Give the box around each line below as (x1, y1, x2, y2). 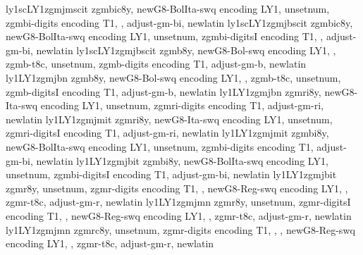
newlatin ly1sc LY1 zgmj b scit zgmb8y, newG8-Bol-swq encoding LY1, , (36, 42, 336, 57)
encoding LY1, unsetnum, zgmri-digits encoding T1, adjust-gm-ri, (40, 98, 324, 113)
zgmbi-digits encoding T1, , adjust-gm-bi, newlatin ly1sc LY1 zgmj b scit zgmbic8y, (6, 15, 353, 30)
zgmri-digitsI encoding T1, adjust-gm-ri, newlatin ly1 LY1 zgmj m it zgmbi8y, (6, 125, 329, 140)
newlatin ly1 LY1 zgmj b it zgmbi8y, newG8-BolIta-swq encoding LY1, (36, 153, 328, 168)
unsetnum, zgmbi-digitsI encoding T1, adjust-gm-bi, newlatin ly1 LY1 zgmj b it (6, 167, 337, 182)
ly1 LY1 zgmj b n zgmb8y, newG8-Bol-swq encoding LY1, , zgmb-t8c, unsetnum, (6, 70, 341, 85)
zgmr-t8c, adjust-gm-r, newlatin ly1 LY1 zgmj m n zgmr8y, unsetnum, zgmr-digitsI (6, 194, 351, 209)
